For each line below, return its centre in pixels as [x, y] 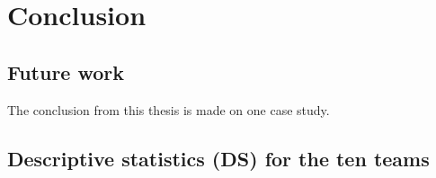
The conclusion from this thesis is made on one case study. [169, 109]
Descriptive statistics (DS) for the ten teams [218, 158]
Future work [66, 71]
